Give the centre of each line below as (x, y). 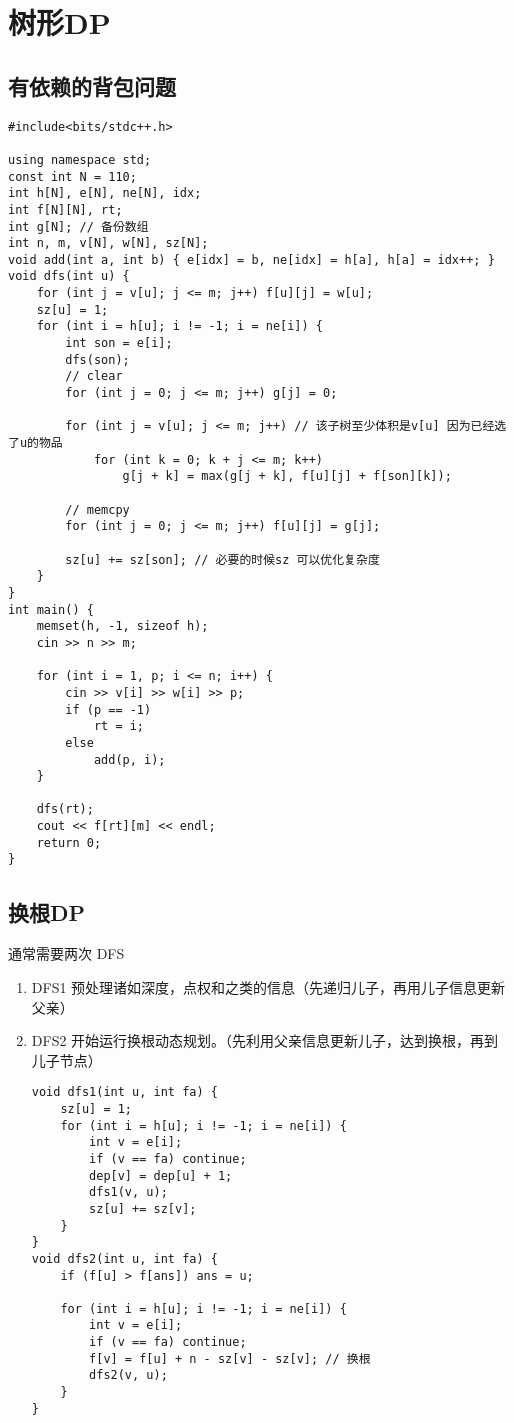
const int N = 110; (72, 176)
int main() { (51, 609)
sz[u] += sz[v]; (143, 1208)
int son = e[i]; (119, 343)
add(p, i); (129, 759)
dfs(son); (97, 359)
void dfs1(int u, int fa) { (124, 1092)
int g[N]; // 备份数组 (78, 226)
